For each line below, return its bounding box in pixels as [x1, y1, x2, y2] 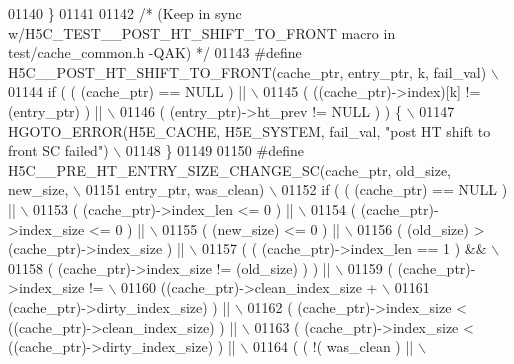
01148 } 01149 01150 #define [125, 140, 304, 161]
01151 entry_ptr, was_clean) [85, 179, 265, 200]
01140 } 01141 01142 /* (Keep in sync [8, 3, 242, 23]
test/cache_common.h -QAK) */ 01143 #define [8, 42, 302, 63]
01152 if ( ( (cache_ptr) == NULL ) [281, 179, 508, 200]
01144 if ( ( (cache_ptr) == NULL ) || [8, 81, 247, 102]
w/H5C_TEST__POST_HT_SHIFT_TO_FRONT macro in [8, 22, 396, 43]
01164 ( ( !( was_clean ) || [252, 336, 414, 357]
